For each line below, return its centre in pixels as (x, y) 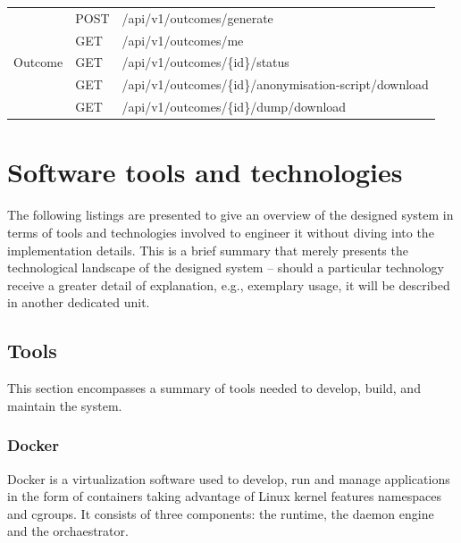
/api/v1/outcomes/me (183, 40)
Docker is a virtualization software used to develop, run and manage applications (229, 478)
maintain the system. (65, 405)
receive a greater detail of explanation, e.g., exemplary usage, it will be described (229, 284)
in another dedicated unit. (79, 302)
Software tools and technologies (205, 172)
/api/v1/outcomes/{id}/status (205, 62)
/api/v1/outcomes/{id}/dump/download (234, 107)
